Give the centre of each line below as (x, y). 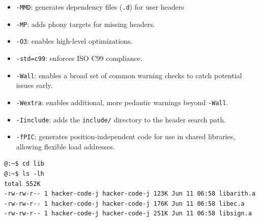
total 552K (22, 184)
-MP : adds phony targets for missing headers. (85, 24)
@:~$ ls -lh (24, 174)
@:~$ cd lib (24, 164)
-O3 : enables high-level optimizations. (74, 41)
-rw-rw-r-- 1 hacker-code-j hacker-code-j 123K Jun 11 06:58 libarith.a (130, 194)
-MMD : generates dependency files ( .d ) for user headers (100, 7)
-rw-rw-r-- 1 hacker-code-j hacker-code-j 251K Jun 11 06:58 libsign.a (128, 214)
